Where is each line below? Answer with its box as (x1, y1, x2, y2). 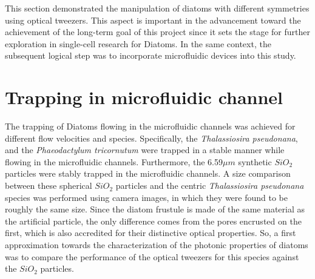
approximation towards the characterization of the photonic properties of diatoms (5, 238, 308, 251)
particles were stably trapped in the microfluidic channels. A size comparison (5, 167, 291, 180)
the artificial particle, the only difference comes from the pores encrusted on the (5, 214, 302, 227)
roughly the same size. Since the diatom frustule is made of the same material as (5, 203, 305, 215)
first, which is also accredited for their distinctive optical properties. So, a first (5, 226, 296, 239)
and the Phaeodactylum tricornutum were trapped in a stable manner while (5, 143, 285, 156)
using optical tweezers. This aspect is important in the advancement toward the (5, 13, 301, 26)
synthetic (238, 155, 272, 168)
